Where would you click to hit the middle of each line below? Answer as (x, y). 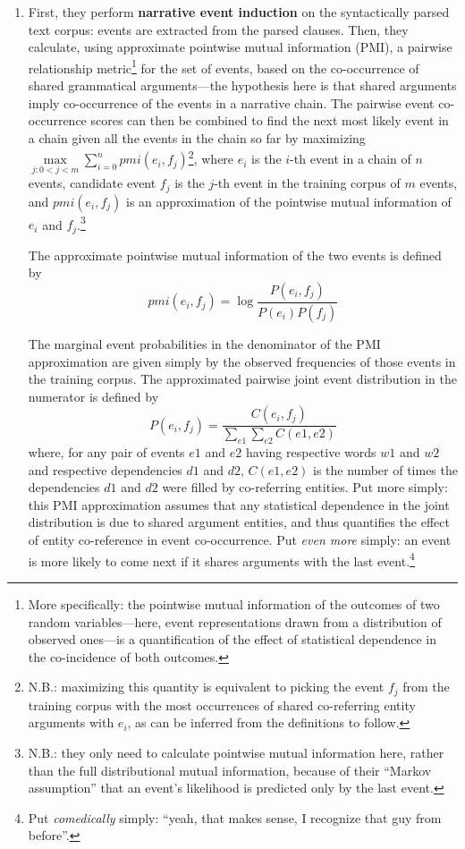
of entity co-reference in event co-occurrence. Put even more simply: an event (240, 540)
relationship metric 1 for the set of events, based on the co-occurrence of (224, 66)
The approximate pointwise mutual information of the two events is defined (235, 255)
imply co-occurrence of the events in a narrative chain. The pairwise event (231, 102)
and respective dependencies (105, 469)
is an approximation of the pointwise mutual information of (288, 201)
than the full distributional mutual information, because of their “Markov (230, 770)
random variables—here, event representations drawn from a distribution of (235, 621)
